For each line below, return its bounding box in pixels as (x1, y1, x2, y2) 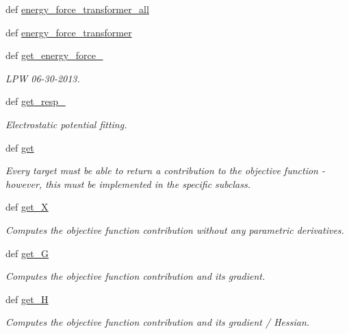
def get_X (5, 200, 49, 214)
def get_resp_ (5, 94, 66, 108)
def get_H (5, 291, 49, 306)
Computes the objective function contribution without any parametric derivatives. (5, 222, 344, 237)
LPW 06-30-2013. (5, 71, 80, 85)
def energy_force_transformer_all (5, 2, 149, 16)
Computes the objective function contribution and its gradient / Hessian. (5, 315, 310, 329)
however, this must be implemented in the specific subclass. (5, 176, 251, 191)
